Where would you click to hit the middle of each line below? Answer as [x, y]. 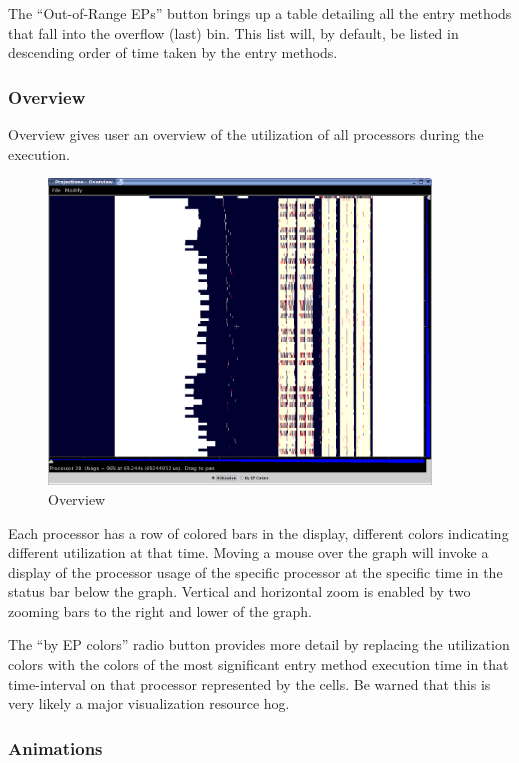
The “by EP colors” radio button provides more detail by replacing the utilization [259, 644]
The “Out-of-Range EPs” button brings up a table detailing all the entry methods [260, 13]
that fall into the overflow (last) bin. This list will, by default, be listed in [233, 32]
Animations [55, 747]
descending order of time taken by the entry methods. [173, 52]
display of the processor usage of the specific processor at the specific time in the [255, 571]
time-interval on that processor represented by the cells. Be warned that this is [249, 683]
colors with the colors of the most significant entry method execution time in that [258, 664]
